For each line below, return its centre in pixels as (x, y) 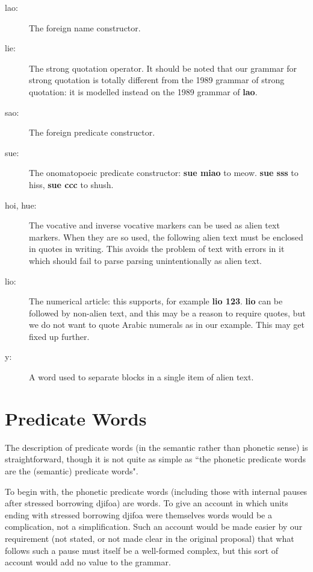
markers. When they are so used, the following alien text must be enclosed (166, 237)
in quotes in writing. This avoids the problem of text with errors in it (157, 249)
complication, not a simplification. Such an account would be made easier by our (154, 526)
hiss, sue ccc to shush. (71, 184)
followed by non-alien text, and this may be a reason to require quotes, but (167, 313)
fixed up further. (59, 336)
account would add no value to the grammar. (88, 562)
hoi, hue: (21, 205)
